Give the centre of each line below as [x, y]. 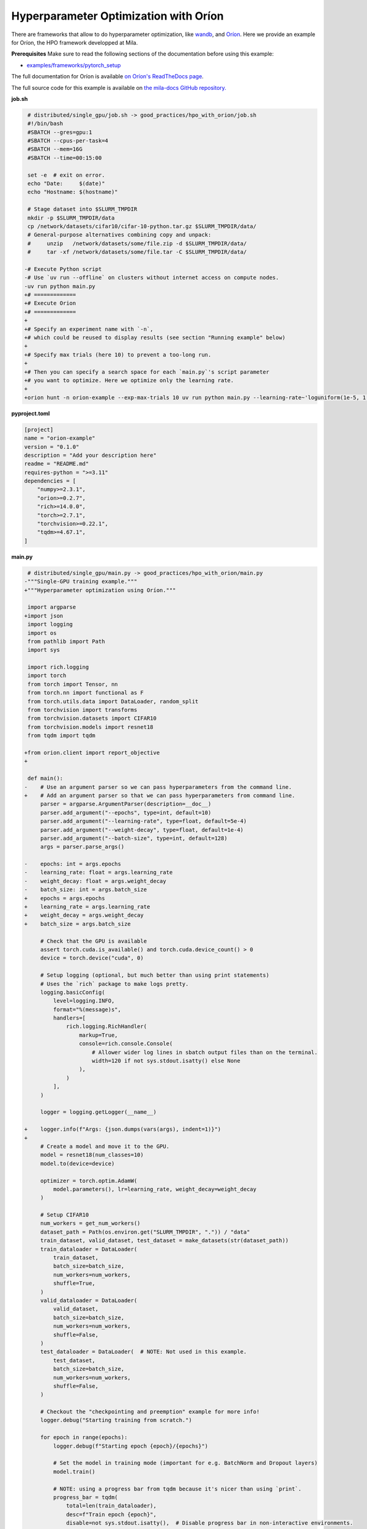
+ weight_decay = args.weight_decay [84, 915]
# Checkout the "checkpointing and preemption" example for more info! [150, 1412]
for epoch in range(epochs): [84, 1438]
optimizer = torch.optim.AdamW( [89, 1181]
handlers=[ [69, 1018]
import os [42, 633]
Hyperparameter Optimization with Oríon [118, 16]
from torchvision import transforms [83, 710]
